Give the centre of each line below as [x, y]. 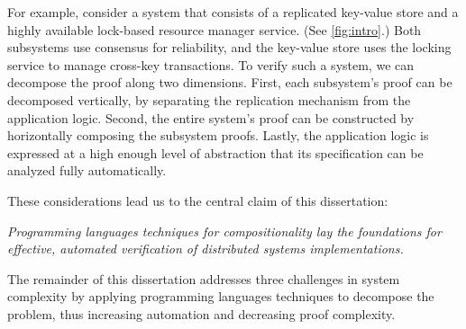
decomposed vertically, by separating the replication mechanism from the [209, 99]
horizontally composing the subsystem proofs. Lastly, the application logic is [218, 135]
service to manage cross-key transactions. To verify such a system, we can [211, 64]
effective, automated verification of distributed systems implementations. [206, 249]
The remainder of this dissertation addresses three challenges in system [204, 278]
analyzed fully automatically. [87, 170]
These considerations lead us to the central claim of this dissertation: [198, 200]
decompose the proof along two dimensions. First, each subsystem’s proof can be [230, 82]
